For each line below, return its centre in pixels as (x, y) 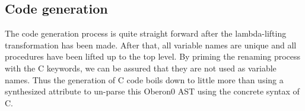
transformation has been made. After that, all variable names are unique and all (151, 45)
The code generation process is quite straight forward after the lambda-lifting (146, 33)
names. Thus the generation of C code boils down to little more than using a (144, 79)
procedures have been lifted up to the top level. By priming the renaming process (153, 56)
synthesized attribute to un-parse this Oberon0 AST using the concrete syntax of (152, 91)
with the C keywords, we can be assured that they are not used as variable (141, 68)
